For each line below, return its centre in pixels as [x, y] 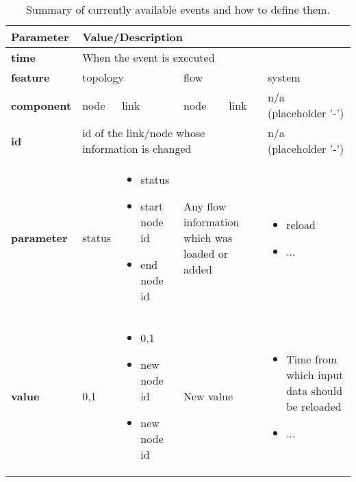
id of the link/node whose [144, 133]
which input [315, 375]
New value [208, 396]
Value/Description [133, 37]
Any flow [205, 206]
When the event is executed [149, 57]
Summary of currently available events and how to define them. [178, 9]
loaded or [206, 253]
